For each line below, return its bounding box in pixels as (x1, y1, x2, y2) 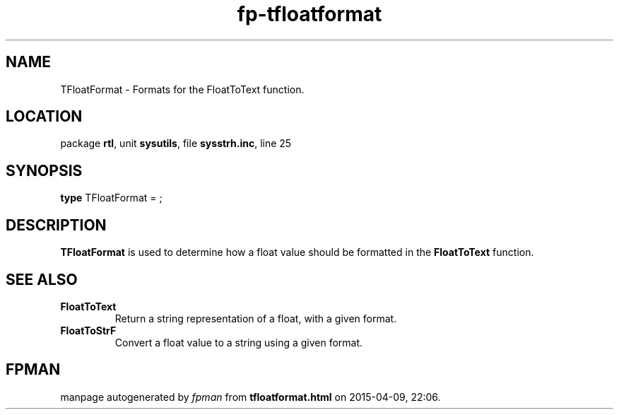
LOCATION (6, 107, 83, 126)
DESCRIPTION (6, 216, 107, 234)
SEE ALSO (6, 270, 78, 288)
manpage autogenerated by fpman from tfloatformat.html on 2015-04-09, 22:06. (60, 390, 441, 403)
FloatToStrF (60, 324, 117, 337)
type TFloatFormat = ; (60, 192, 163, 204)
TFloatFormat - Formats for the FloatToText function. (60, 83, 305, 95)
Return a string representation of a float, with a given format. (114, 312, 397, 325)
